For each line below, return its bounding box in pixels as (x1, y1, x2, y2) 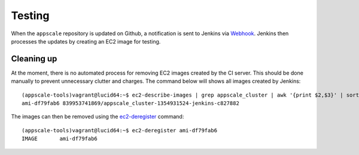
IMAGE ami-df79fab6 (22, 135, 98, 142)
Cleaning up (11, 54, 57, 64)
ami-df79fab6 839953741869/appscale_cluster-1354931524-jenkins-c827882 (22, 100, 239, 107)
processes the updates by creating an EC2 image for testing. (11, 38, 161, 45)
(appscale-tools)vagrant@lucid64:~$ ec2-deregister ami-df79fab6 (22, 127, 218, 134)
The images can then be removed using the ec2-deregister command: (11, 113, 184, 120)
